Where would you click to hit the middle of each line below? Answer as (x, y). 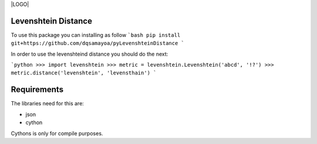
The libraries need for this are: (48, 104)
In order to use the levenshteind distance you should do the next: (90, 54)
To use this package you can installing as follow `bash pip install (96, 35)
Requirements (37, 90)
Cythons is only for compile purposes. (57, 133)
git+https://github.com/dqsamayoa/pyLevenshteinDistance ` (98, 43)
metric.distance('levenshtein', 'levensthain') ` (84, 73)
